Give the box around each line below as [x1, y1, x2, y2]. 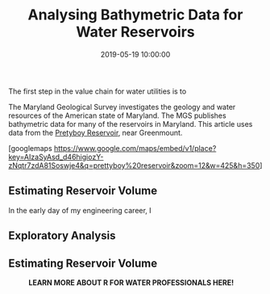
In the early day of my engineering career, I [8, 205, 152, 215]
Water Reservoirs [76, 23, 195, 41]
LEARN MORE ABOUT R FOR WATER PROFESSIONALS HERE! [28, 277, 235, 288]
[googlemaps [8, 143, 52, 153]
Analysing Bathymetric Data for [27, 6, 243, 24]
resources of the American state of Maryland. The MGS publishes [8, 111, 227, 120]
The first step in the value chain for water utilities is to [8, 86, 187, 96]
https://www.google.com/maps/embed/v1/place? [53, 143, 217, 153]
